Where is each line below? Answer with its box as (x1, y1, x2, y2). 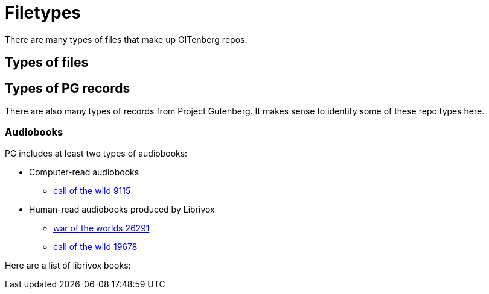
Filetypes (5, 2, 81, 23)
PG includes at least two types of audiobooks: (5, 148, 188, 158)
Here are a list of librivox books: (5, 260, 131, 271)
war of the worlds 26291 (53, 222, 150, 233)
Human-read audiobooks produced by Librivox (29, 204, 215, 214)
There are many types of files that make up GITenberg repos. (5, 34, 248, 45)
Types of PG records (5, 80, 130, 96)
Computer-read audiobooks (29, 166, 139, 177)
